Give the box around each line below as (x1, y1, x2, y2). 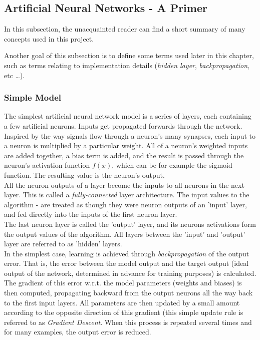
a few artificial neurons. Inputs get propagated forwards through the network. (4, 120, 242, 131)
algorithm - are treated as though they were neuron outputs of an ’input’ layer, (4, 199, 247, 209)
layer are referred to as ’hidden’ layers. (4, 238, 122, 249)
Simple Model (4, 91, 61, 104)
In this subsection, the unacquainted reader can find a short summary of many (4, 24, 245, 34)
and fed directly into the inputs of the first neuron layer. (4, 209, 177, 219)
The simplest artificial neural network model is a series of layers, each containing (4, 111, 251, 121)
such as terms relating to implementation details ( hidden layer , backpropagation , (4, 60, 249, 70)
